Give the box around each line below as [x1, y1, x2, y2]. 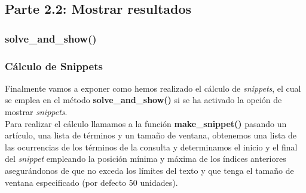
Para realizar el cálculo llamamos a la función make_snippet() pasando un [5, 117, 287, 129]
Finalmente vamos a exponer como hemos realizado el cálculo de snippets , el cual [5, 82, 301, 94]
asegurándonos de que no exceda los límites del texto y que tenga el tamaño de [5, 164, 294, 176]
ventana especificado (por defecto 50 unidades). [5, 176, 178, 188]
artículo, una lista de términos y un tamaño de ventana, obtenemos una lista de [5, 129, 297, 141]
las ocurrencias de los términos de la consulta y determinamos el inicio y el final [5, 140, 298, 153]
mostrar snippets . [5, 105, 68, 118]
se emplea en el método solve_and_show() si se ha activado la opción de [5, 94, 282, 106]
